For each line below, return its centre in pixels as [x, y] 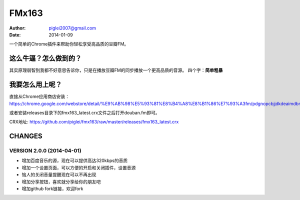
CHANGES [26, 136]
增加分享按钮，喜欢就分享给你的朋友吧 [61, 181]
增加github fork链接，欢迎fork [52, 189]
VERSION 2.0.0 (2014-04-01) [45, 151]
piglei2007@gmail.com [72, 28]
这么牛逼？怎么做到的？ [45, 58]
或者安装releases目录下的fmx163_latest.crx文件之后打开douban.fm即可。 [84, 112]
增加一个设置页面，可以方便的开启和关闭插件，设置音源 [79, 167]
